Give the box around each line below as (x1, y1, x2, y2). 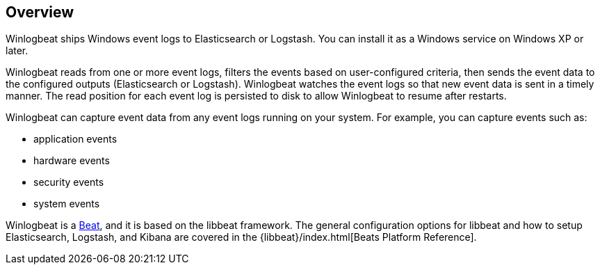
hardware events (33, 154, 110, 167)
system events (33, 198, 100, 210)
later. (6, 45, 29, 57)
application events (33, 133, 117, 145)
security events (33, 176, 104, 189)
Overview (6, 3, 74, 21)
